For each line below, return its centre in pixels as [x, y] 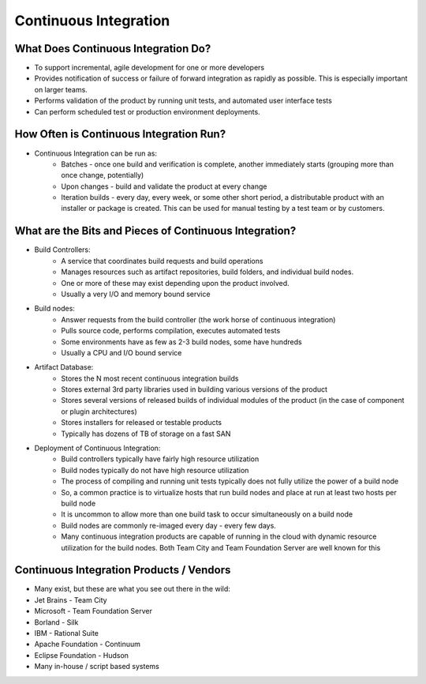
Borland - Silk [56, 622]
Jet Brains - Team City [71, 599]
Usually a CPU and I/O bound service [121, 352]
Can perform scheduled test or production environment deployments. [147, 111]
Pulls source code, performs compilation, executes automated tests [171, 331]
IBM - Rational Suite [66, 633]
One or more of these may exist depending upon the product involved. [175, 283]
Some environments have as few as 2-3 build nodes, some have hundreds [182, 342]
